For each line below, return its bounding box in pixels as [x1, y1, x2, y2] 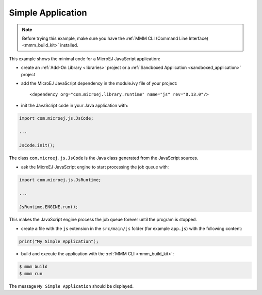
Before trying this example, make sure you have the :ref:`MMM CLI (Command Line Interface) [22, 35, 209, 41]
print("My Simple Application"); [19, 238, 99, 244]
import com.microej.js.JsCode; [19, 115, 94, 121]
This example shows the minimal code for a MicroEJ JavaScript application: [9, 56, 160, 62]
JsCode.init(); [19, 143, 55, 148]
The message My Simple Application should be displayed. [9, 283, 134, 289]
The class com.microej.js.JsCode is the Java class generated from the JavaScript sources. [9, 155, 198, 161]
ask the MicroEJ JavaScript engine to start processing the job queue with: [21, 164, 169, 170]
